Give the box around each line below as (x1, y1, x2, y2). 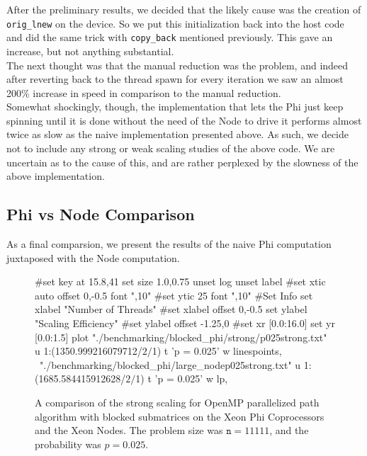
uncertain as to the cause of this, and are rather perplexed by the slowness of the (6, 154, 358, 169)
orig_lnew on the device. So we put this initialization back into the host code (6, 16, 344, 30)
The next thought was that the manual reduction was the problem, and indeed (6, 57, 349, 72)
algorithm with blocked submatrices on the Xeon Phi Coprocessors (35, 409, 324, 423)
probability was (35, 436, 101, 451)
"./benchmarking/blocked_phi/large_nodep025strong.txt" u (39, 357, 301, 372)
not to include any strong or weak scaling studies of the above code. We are (6, 141, 335, 156)
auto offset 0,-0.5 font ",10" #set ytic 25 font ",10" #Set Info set (35, 287, 313, 302)
